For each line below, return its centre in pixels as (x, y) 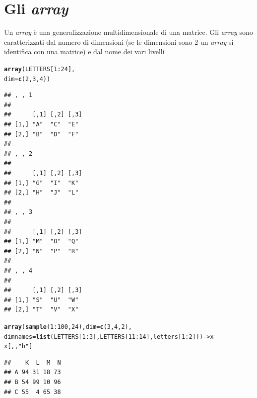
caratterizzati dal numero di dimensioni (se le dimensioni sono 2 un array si (119, 42)
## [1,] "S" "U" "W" (41, 300)
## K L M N (32, 362)
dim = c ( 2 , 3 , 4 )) (27, 79)
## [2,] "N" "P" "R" (41, 251)
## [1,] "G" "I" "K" (41, 183)
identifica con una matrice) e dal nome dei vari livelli (84, 51)
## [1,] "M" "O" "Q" (41, 242)
